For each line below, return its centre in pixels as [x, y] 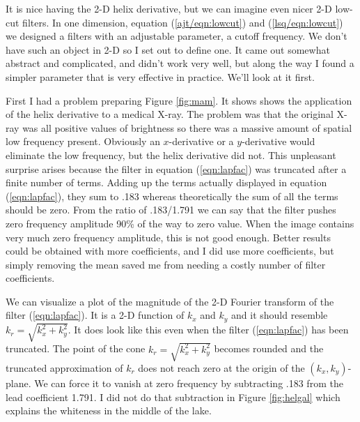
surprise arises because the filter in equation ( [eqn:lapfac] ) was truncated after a [176, 168]
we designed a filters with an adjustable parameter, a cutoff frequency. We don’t [177, 36]
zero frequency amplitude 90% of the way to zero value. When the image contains [180, 223]
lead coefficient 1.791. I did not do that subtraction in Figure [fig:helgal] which [173, 397]
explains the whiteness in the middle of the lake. [109, 410]
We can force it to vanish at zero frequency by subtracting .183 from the [189, 383]
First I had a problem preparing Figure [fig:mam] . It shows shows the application [179, 100]
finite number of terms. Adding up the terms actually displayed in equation [166, 182]
